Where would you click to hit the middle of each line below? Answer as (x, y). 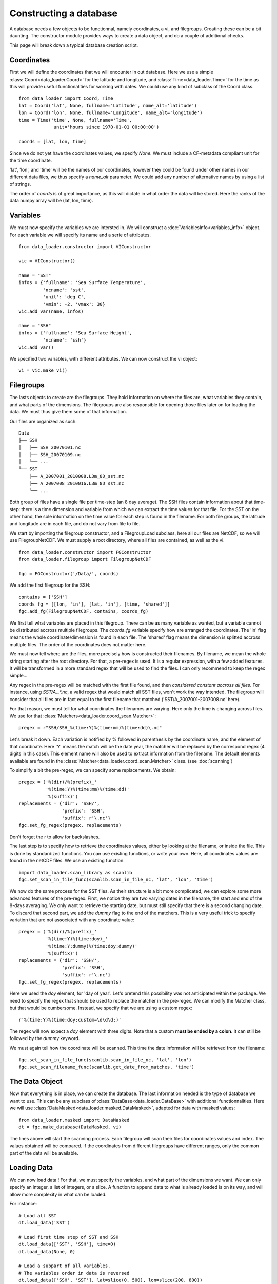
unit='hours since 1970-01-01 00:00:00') (106, 127)
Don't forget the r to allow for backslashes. (55, 837)
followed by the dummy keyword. (45, 1038)
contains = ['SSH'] (43, 597)
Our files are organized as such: (43, 421)
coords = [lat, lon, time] (53, 141)
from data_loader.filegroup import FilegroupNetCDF (85, 559)
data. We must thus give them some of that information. (68, 412)
